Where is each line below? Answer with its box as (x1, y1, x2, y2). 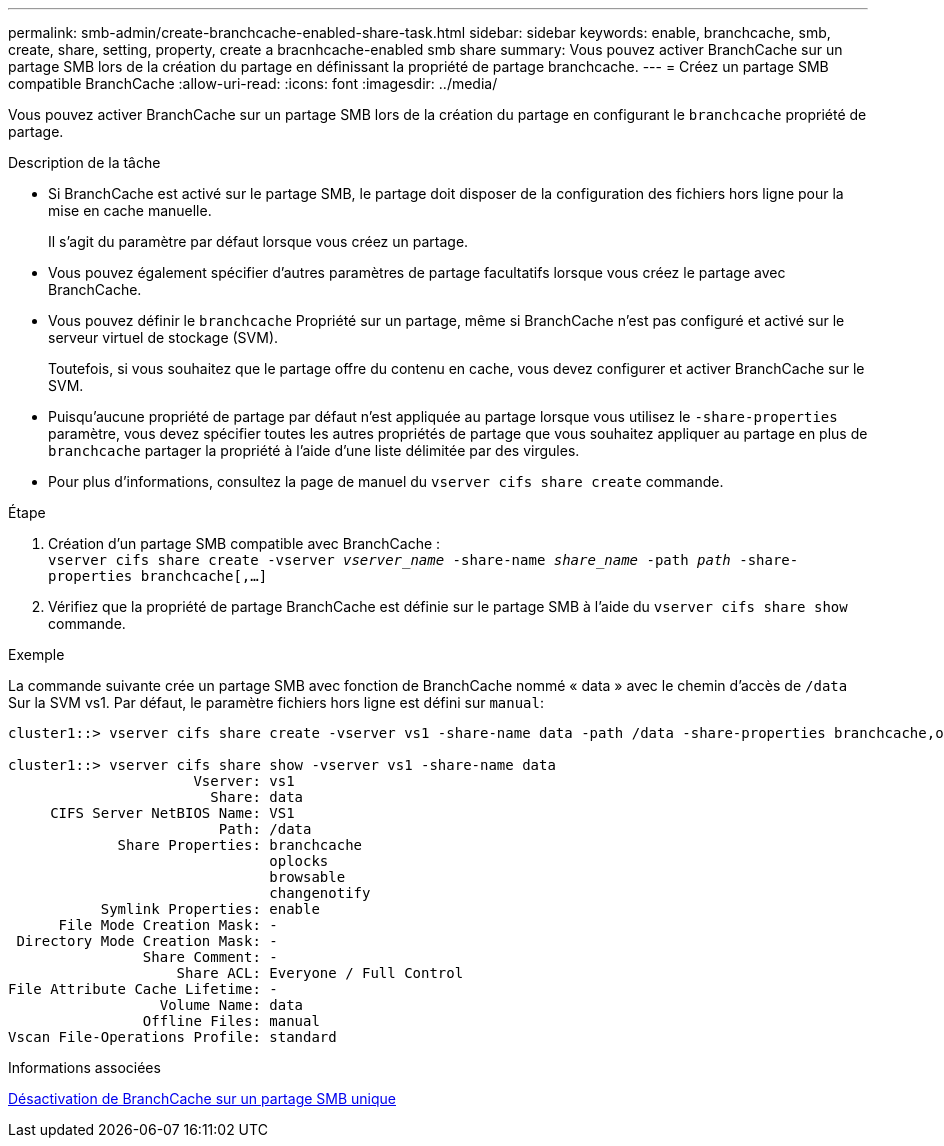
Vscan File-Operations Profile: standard (8, 1029, 337, 1045)
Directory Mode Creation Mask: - (16, 933, 278, 949)
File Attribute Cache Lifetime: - (8, 981, 278, 997)
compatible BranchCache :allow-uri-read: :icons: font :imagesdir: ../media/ (8, 75, 498, 92)
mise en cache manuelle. (48, 202, 212, 219)
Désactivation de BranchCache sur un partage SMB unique (8, 1090, 396, 1107)
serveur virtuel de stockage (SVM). (48, 329, 279, 346)
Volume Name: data (159, 997, 304, 1013)
